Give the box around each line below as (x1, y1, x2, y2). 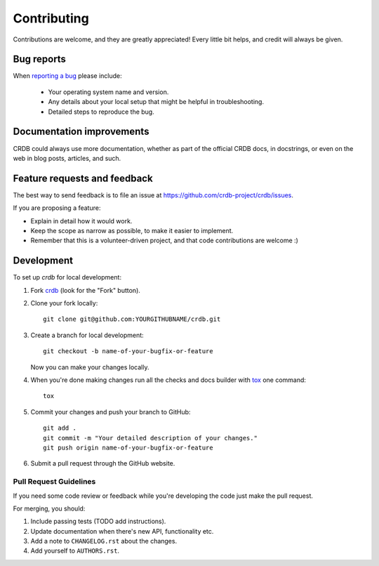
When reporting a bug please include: (13, 72, 122, 80)
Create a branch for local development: (30, 331, 144, 339)
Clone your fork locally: (30, 299, 98, 308)
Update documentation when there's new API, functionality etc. (30, 527, 214, 535)
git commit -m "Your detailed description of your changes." (43, 434, 258, 442)
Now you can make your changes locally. (30, 362, 149, 371)
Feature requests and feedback (13, 172, 154, 184)
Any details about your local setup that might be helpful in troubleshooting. (48, 98, 265, 106)
